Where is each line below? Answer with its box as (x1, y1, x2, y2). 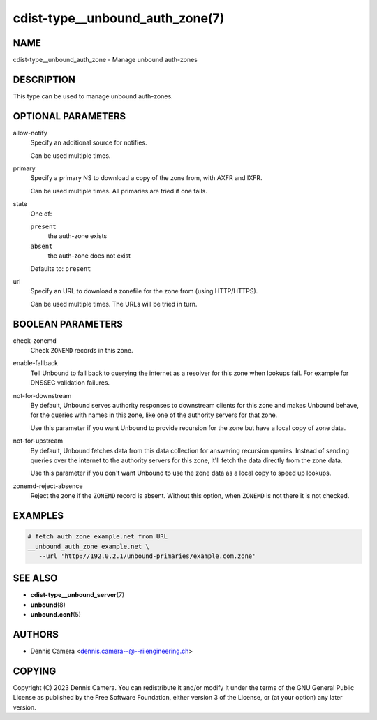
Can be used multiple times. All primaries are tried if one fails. (30, 186, 207, 195)
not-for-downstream (13, 391, 72, 399)
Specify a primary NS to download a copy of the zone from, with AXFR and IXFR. (30, 174, 263, 182)
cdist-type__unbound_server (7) (30, 591, 125, 599)
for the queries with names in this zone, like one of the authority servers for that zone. (30, 411, 278, 419)
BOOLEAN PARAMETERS (13, 318, 124, 330)
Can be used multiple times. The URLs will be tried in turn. (30, 300, 198, 308)
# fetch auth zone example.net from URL (27, 533, 168, 541)
